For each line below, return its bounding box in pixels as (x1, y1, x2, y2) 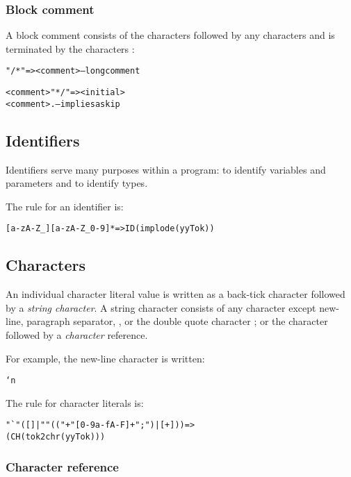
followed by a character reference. (6, 328, 148, 342)
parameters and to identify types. (6, 176, 148, 190)
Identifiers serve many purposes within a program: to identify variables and (6, 162, 326, 176)
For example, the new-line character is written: (6, 351, 205, 365)
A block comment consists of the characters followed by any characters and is (6, 28, 335, 42)
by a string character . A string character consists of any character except (6, 300, 316, 315)
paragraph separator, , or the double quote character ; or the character (26, 314, 328, 328)
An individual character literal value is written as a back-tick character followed (6, 287, 345, 301)
